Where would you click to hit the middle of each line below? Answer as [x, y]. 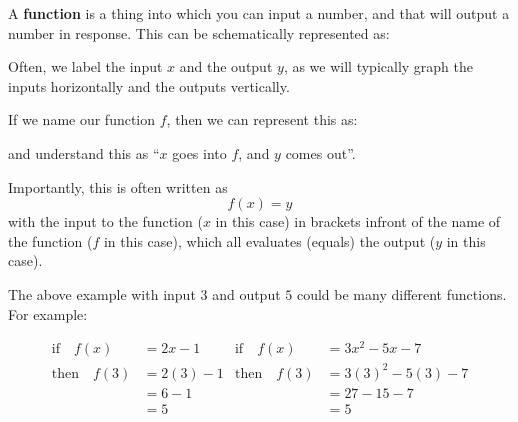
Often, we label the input [85, 66]
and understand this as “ [84, 152]
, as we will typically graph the [378, 66]
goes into [199, 152]
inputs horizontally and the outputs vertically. [149, 85]
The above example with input [102, 293]
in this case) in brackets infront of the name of [358, 221]
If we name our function [82, 119]
